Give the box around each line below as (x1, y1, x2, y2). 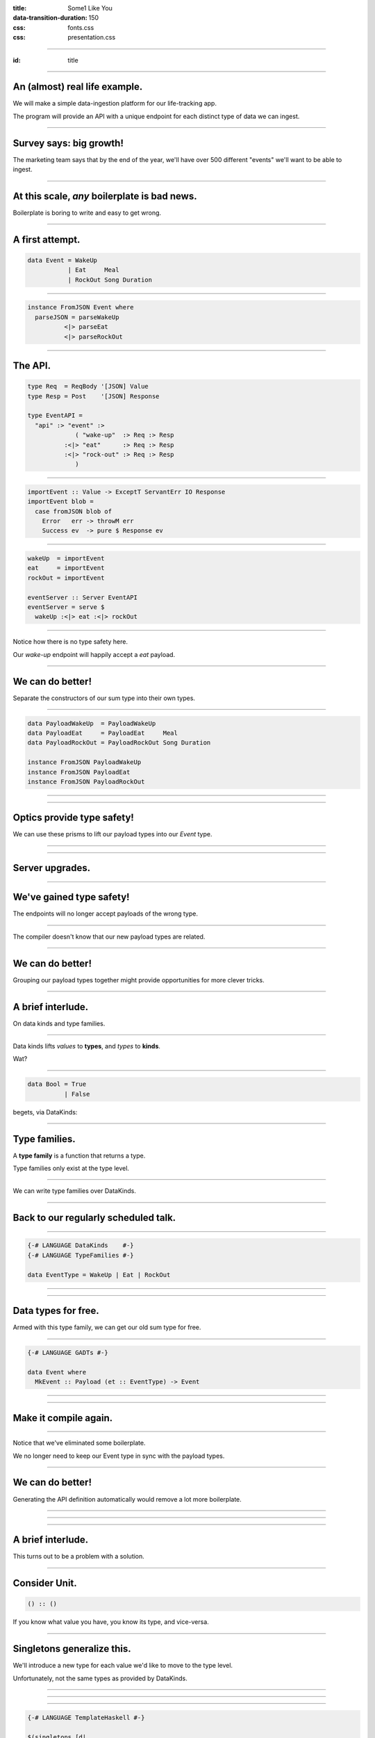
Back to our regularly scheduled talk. (12, 1212, 176, 1224)
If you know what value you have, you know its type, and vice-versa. (12, 1618, 210, 1626)
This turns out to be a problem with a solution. (12, 1552, 145, 1561)
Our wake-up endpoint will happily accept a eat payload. (12, 650, 176, 658)
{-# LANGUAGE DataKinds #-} (27, 1242, 135, 1249)
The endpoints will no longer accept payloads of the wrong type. (12, 909, 198, 918)
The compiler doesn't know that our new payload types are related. (12, 932, 206, 941)
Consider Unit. (12, 1577, 78, 1589)
